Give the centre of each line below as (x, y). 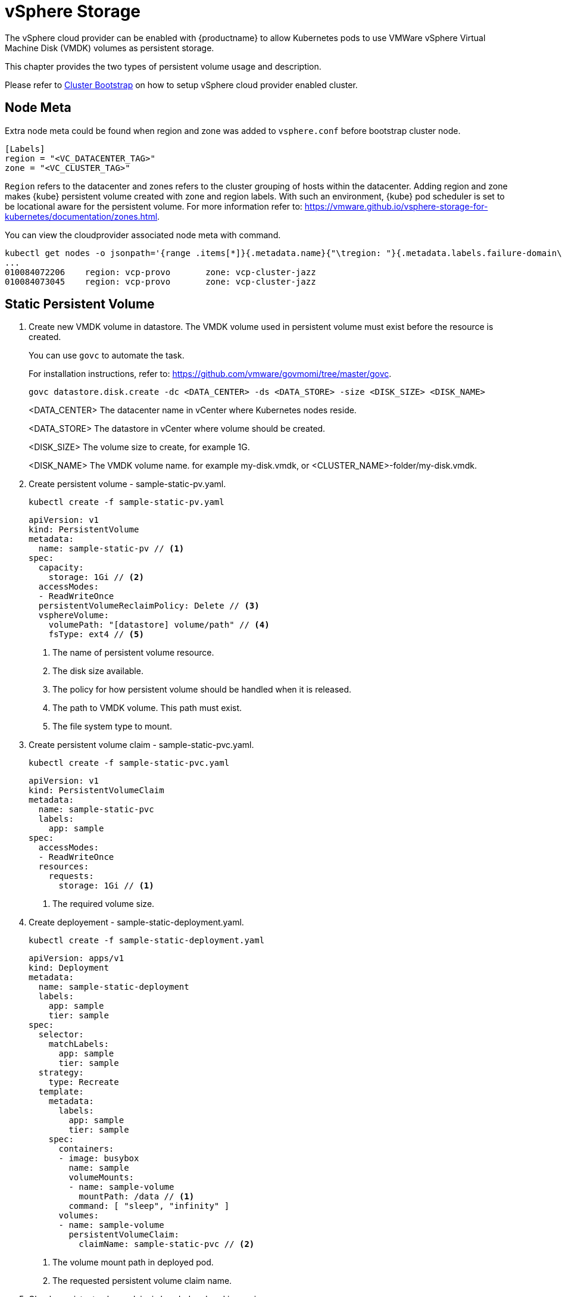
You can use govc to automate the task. (107, 356)
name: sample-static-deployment (114, 987)
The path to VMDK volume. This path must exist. (147, 708)
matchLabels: (79, 1044)
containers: (86, 1149)
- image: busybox (99, 1159)
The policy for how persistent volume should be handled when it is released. (202, 690)
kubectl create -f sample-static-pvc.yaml (129, 763)
